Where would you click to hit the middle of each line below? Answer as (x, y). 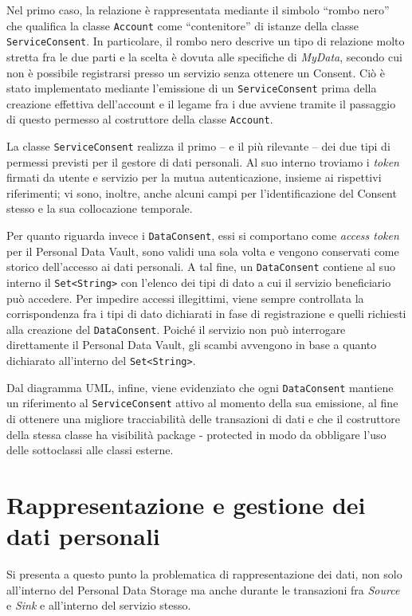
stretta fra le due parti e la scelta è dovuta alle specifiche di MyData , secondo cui (204, 56)
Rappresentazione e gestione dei (186, 504)
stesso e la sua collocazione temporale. (100, 208)
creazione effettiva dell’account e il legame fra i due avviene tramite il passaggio (201, 103)
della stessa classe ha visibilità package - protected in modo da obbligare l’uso (196, 434)
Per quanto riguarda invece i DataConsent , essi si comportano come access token (203, 235)
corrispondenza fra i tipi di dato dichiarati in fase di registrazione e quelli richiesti (206, 314)
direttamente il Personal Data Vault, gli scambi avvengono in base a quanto (192, 345)
